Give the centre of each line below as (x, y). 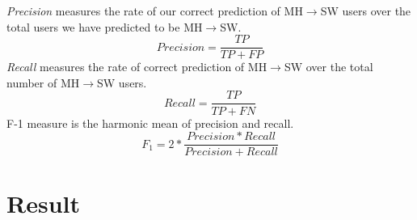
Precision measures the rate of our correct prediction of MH (155, 11)
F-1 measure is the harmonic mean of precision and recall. (150, 123)
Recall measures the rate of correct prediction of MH (137, 67)
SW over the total (329, 67)
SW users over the (366, 11)
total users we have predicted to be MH (105, 26)
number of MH (43, 82)
